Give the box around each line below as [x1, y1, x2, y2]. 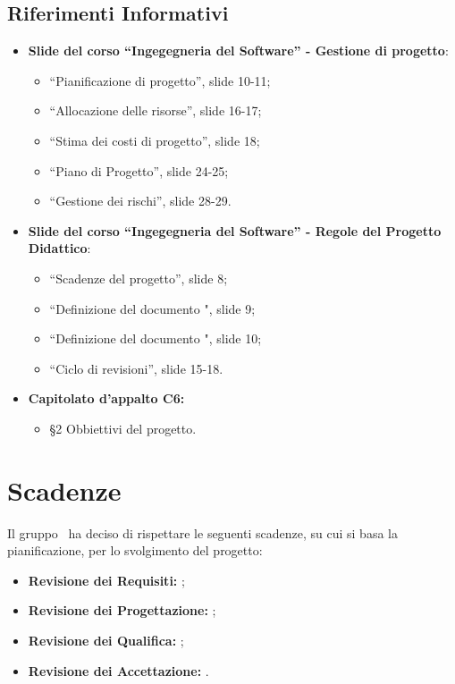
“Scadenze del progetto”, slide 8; [49, 268, 228, 287]
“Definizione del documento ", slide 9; [49, 299, 256, 317]
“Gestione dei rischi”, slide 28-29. [49, 191, 232, 210]
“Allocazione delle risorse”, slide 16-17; [49, 101, 262, 120]
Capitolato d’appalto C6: [28, 389, 185, 408]
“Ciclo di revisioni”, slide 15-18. [49, 359, 223, 377]
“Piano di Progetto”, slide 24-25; [49, 161, 229, 180]
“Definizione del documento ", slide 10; [49, 329, 262, 348]
